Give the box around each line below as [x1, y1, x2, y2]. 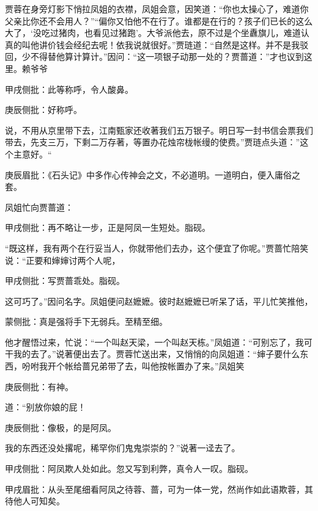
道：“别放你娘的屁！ [5, 400, 86, 413]
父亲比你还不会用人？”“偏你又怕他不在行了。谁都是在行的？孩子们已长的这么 [5, 14, 313, 27]
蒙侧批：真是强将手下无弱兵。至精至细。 [5, 315, 168, 328]
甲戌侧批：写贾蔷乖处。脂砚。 [5, 274, 125, 287]
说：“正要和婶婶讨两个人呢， [5, 253, 120, 266]
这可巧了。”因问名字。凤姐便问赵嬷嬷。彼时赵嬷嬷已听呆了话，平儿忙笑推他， [5, 294, 313, 307]
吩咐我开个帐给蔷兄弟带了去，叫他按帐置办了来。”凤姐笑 [21, 360, 245, 372]
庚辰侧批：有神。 [5, 380, 73, 393]
